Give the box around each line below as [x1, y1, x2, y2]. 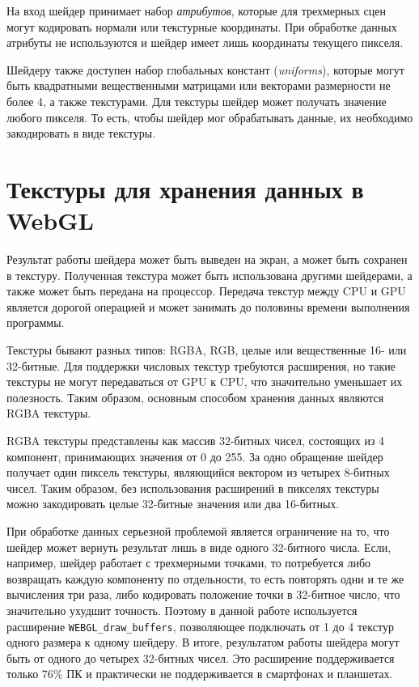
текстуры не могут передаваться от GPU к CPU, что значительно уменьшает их [6, 373, 403, 390]
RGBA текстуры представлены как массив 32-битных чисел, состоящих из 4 [6, 432, 385, 448]
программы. [6, 314, 65, 331]
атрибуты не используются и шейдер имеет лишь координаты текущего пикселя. [6, 34, 404, 51]
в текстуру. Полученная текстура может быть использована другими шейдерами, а [6, 266, 413, 283]
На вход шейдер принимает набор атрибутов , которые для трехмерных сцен [6, 2, 387, 19]
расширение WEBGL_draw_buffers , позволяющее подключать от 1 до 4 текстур [6, 617, 394, 634]
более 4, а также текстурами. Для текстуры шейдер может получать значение [6, 92, 387, 109]
